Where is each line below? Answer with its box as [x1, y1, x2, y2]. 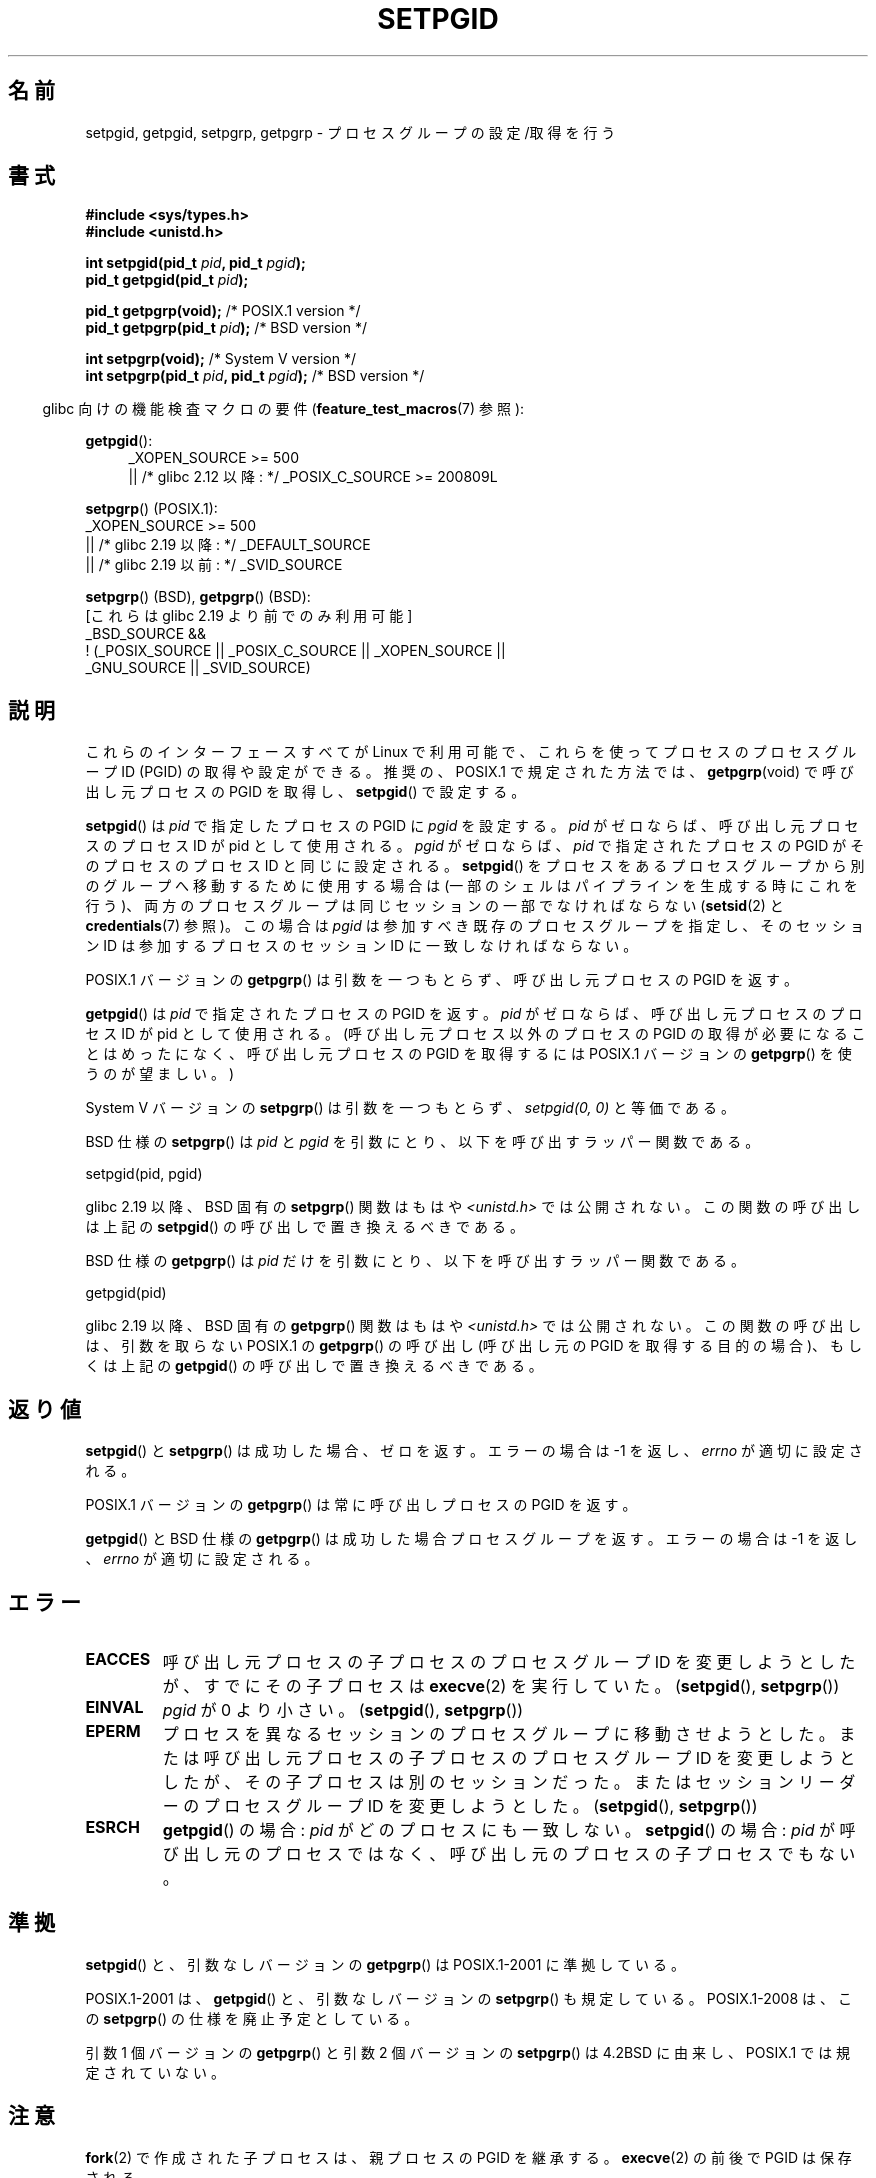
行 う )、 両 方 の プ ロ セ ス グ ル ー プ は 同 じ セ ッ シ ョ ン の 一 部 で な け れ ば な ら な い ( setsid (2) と [85, 897, 784, 915]
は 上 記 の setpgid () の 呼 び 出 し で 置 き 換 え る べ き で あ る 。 [85, 1218, 524, 1236]
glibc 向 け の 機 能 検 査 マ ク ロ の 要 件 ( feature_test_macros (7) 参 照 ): [42, 400, 525, 418]
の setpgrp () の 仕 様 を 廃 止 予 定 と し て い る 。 [85, 2009, 419, 2027]
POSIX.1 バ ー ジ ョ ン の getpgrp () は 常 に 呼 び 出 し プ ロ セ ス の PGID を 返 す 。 [85, 1496, 637, 1514]
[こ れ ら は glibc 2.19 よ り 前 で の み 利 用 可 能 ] [85, 607, 413, 625]
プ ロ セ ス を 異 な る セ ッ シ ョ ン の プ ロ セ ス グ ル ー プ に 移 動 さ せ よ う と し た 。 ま [162, 1723, 856, 1744]
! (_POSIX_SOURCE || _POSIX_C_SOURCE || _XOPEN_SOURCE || [85, 642, 506, 660]
